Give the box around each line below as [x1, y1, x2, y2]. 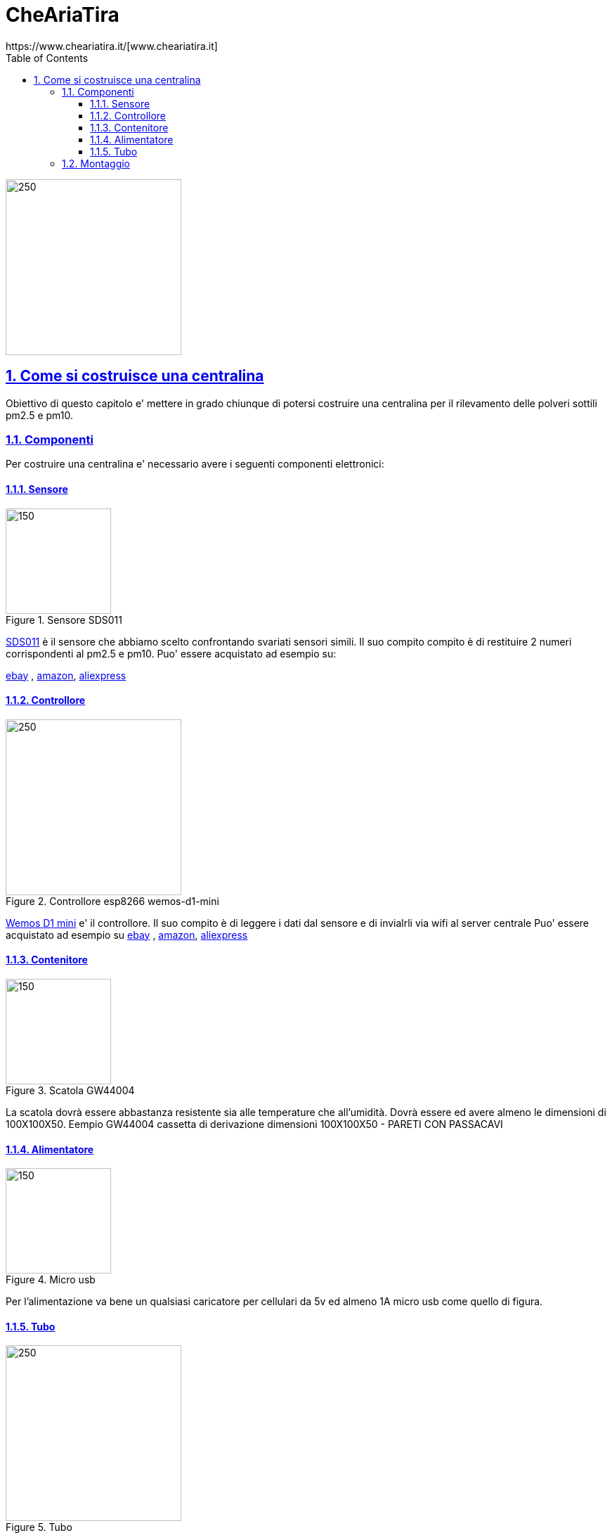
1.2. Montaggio [62, 157, 131, 169]
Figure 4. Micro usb [6, 1274, 96, 1286]
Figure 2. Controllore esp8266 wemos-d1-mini [6, 894, 219, 907]
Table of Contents [6, 51, 89, 64]
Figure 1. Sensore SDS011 [6, 613, 122, 626]
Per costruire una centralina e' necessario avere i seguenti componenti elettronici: [6, 458, 384, 470]
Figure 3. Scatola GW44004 [6, 1084, 135, 1096]
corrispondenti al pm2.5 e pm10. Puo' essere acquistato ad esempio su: [6, 647, 337, 660]
